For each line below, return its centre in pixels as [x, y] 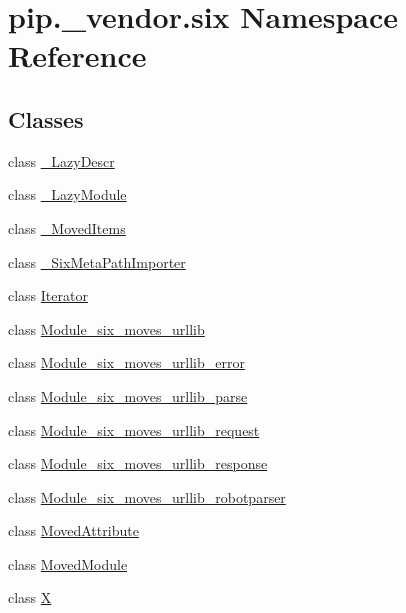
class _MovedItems [67, 227]
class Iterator [48, 295]
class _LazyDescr [61, 160]
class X [30, 597]
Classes [46, 118]
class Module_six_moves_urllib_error [126, 362]
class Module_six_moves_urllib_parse [128, 395]
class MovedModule [68, 563]
